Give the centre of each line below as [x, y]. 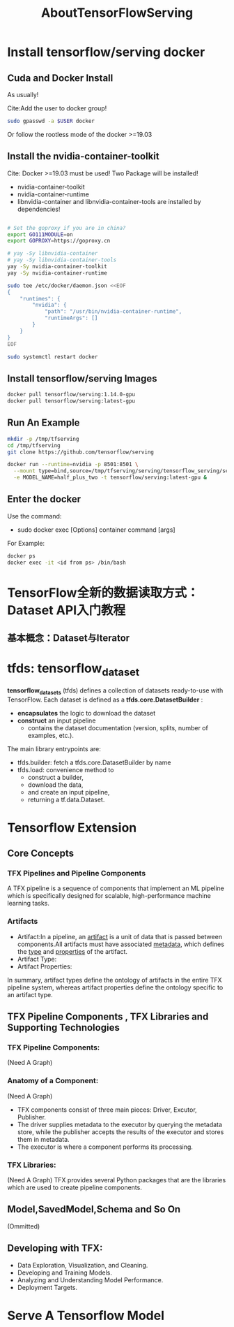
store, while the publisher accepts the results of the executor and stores [120, 1132]
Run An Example [44, 423]
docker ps [22, 556]
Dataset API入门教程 [67, 610]
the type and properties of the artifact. [72, 951]
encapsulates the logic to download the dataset [86, 713]
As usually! [23, 95]
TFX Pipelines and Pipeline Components [77, 873]
